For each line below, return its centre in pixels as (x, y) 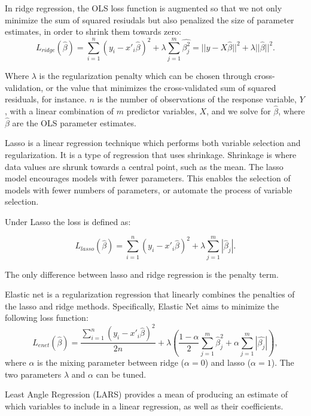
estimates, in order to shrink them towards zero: (93, 31)
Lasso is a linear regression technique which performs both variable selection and (153, 143)
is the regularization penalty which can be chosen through (145, 75)
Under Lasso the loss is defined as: (68, 221)
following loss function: (47, 318)
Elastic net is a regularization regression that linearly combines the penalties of (150, 294)
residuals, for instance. (46, 99)
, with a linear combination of (60, 110)
